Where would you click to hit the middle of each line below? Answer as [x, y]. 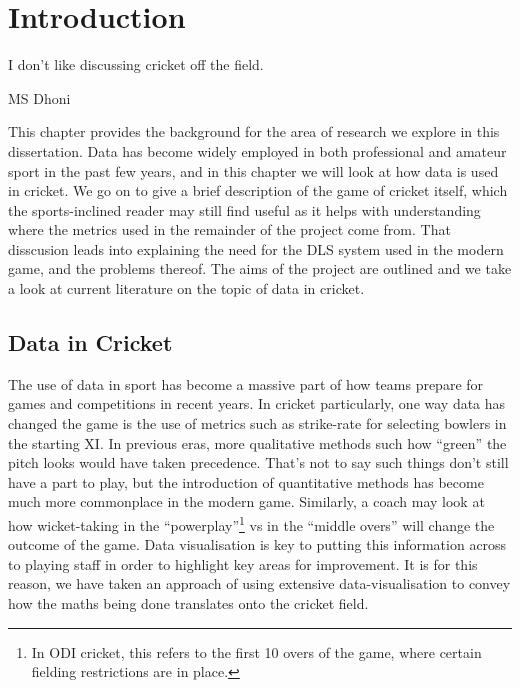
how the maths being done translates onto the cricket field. [188, 603]
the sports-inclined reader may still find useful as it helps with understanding [244, 209]
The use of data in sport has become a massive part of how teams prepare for [246, 383]
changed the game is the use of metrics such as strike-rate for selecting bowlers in [257, 423]
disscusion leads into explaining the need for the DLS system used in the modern [256, 248]
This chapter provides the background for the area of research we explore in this [254, 131]
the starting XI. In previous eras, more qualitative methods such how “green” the [257, 442]
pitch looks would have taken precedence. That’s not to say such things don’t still [258, 462]
